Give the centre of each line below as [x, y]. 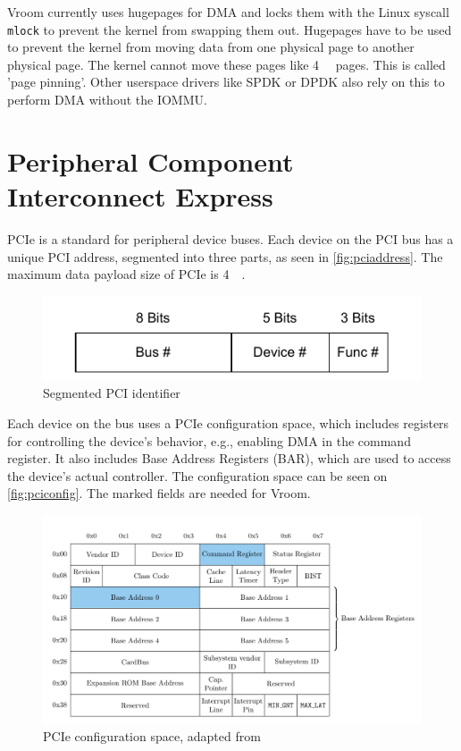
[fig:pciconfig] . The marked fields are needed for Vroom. [159, 493]
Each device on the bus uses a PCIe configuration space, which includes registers [228, 423]
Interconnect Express [140, 196]
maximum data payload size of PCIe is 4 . [126, 274]
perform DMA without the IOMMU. [107, 100]
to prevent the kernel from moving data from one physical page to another [211, 47]
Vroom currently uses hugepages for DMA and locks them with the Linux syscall [228, 12]
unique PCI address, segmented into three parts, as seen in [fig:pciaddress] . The [225, 256]
